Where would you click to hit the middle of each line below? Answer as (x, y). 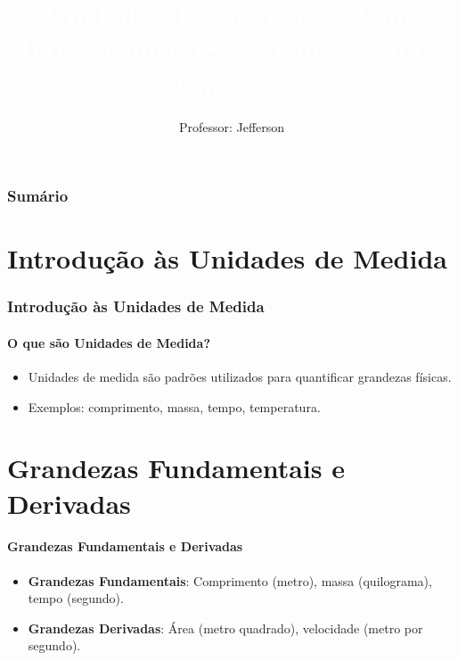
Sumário (38, 196)
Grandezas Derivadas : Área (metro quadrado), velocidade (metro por (225, 628)
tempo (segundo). (76, 598)
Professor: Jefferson (232, 126)
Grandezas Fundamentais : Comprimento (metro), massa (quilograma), (230, 580)
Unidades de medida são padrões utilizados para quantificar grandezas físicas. (240, 377)
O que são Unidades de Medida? (109, 342)
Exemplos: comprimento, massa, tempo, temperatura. (174, 406)
